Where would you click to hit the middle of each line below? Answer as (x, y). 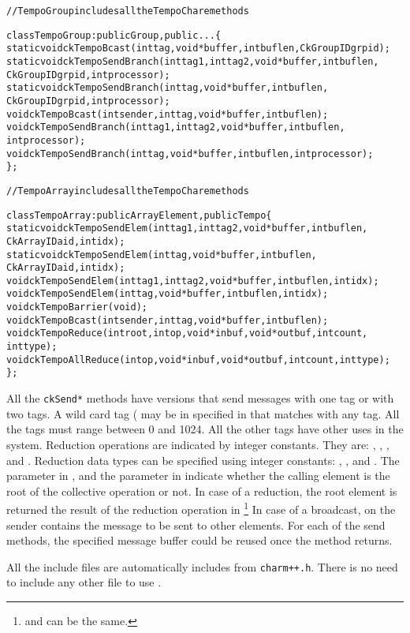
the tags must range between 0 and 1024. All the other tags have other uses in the (205, 429)
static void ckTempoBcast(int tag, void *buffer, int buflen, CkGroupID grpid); (198, 49)
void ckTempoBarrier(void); (77, 307)
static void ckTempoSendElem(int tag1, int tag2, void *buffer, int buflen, (187, 228)
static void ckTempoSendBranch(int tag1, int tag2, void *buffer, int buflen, (193, 61)
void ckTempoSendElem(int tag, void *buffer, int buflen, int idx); (168, 294)
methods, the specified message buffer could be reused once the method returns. (199, 540)
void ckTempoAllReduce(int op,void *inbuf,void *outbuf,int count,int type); (198, 360)
